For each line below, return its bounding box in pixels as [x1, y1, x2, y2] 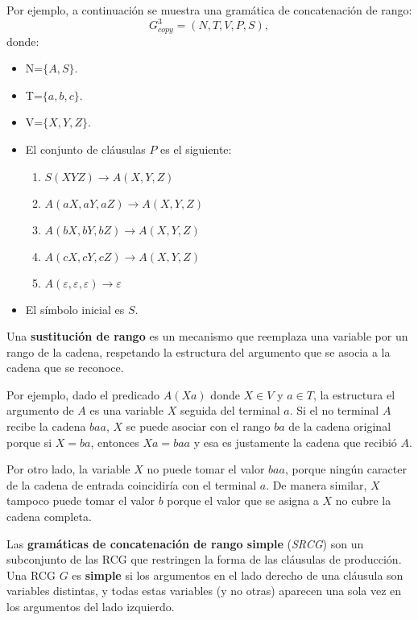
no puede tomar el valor [147, 461, 265, 477]
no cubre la [335, 492, 391, 509]
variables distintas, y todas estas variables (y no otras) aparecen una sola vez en [6, 582, 402, 599]
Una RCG [6, 566, 56, 583]
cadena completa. [6, 508, 92, 525]
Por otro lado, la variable [6, 461, 130, 477]
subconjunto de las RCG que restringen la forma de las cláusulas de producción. [6, 551, 402, 568]
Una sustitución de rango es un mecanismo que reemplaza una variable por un [6, 328, 408, 345]
